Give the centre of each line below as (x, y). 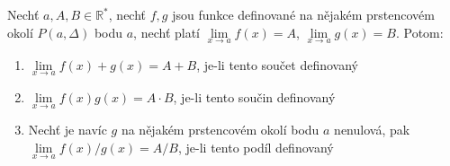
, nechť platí (167, 32)
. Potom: (419, 32)
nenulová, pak (372, 130)
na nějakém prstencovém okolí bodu (220, 130)
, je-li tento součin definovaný (254, 97)
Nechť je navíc (67, 130)
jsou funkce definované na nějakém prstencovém (303, 14)
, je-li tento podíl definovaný (256, 147)
